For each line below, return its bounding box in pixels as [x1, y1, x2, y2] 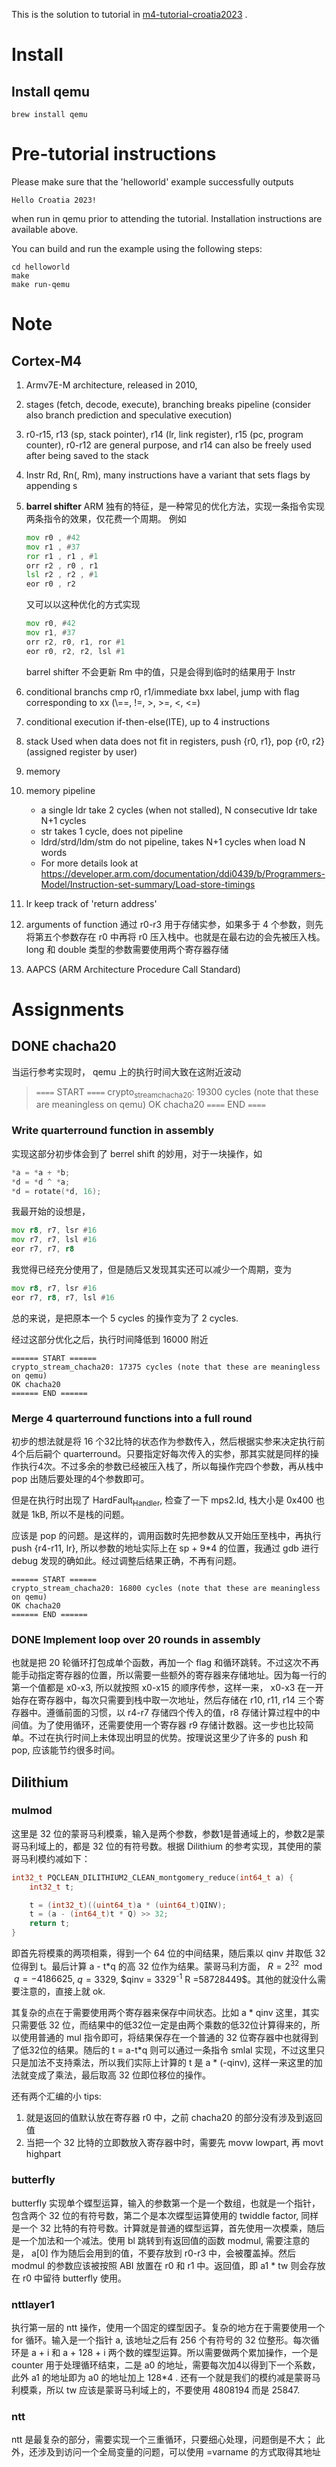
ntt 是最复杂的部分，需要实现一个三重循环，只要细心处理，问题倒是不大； [11, 2434, 314, 2446]
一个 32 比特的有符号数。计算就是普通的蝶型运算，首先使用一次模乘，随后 [19, 2222, 326, 2234]
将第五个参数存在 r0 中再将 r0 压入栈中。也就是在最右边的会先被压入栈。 [25, 930, 326, 943]
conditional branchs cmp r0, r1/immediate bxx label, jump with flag [25, 685, 300, 698]
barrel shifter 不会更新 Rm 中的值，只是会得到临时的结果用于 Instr [25, 665, 296, 678]
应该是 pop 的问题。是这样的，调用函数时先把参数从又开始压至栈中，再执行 [11, 1529, 322, 1541]
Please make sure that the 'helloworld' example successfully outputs [11, 175, 294, 188]
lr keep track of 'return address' [25, 897, 158, 909]
